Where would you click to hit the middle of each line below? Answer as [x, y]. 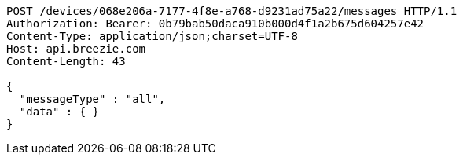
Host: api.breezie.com [76, 49]
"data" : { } [59, 112]
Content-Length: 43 [66, 61]
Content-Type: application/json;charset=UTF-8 [152, 36]
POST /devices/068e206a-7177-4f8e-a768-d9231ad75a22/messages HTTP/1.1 [232, 11]
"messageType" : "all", [92, 99]
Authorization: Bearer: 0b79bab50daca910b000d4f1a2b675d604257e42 [215, 24]
